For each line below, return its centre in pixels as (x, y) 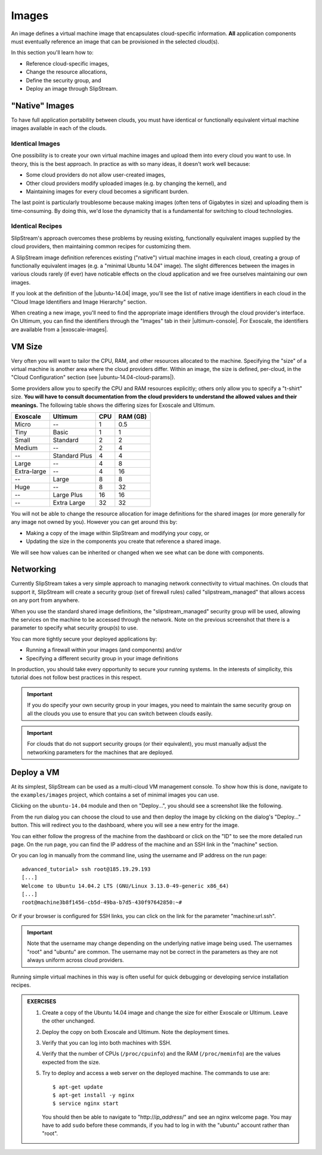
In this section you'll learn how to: (52, 52)
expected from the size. (71, 1062)
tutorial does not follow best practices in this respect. (76, 678)
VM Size (27, 346)
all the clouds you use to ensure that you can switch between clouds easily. (120, 714)
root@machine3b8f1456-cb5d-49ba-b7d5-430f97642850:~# (102, 903)
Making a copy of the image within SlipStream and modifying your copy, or (118, 533)
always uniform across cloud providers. (76, 960)
